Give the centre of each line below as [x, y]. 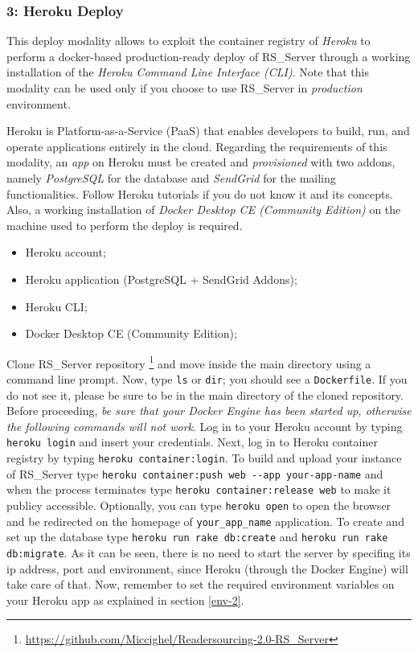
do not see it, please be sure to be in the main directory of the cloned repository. [205, 394]
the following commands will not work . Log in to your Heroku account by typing [205, 426]
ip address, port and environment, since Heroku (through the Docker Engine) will [207, 568]
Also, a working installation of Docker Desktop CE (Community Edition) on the [204, 209]
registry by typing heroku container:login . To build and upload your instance [204, 458]
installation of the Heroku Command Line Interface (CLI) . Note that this [188, 72]
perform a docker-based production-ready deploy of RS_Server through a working [209, 56]
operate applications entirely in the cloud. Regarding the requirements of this [197, 146]
